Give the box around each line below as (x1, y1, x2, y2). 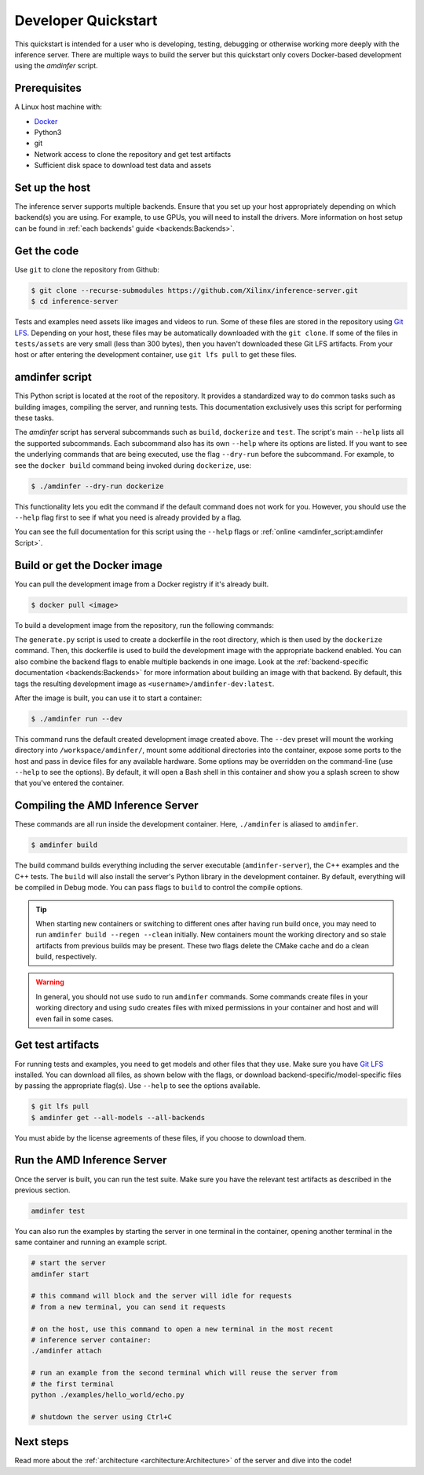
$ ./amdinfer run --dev (31, 714, 123, 723)
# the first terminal (31, 1379, 115, 1389)
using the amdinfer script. (14, 61, 98, 71)
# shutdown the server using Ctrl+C (31, 1412, 173, 1421)
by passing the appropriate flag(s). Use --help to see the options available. (14, 1081, 261, 1090)
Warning (35, 977, 64, 987)
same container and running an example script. (14, 1237, 167, 1247)
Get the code (14, 244, 79, 257)
